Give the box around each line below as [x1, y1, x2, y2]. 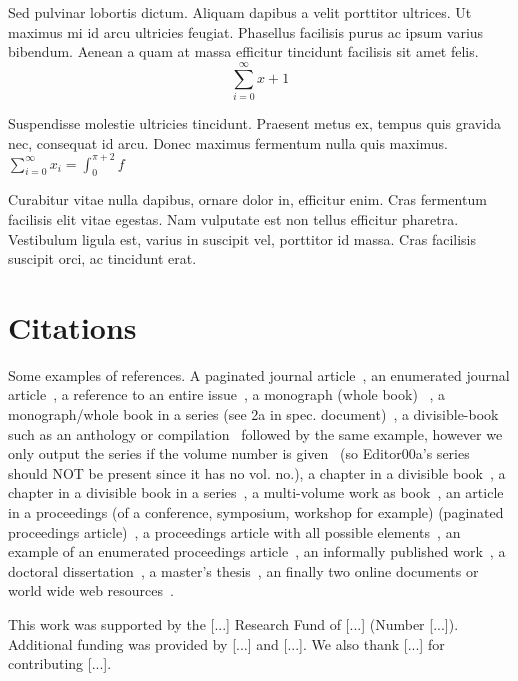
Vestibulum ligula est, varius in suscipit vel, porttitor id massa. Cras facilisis [8, 228, 476, 249]
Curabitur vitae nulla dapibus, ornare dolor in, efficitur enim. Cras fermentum [8, 189, 487, 210]
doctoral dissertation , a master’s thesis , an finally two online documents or [8, 560, 479, 581]
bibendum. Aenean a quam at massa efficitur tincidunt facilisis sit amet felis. [8, 41, 479, 62]
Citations [8, 306, 137, 347]
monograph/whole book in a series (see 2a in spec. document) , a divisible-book [8, 404, 499, 425]
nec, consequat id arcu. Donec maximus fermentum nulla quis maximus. [8, 132, 449, 153]
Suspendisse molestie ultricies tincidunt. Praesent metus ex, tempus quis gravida [8, 112, 501, 133]
